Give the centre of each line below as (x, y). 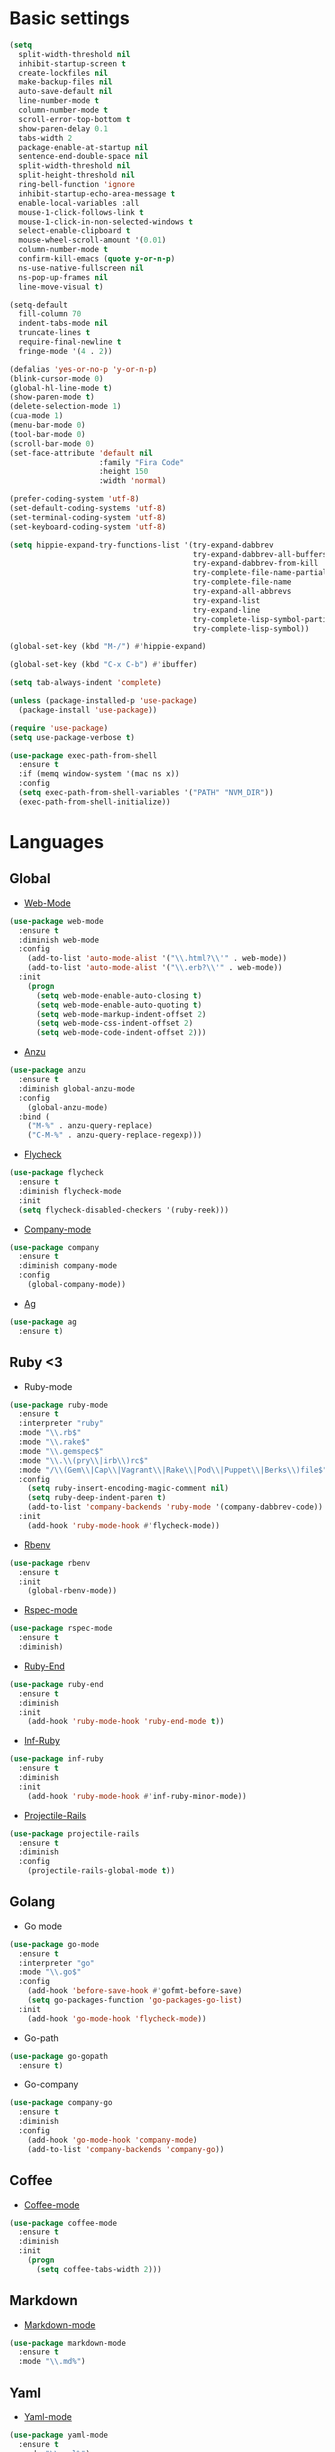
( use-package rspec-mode (61, 1628)
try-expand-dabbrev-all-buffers (260, 554)
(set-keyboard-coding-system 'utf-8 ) (88, 527)
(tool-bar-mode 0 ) (47, 434)
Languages (56, 842)
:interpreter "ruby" (61, 1423)
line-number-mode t (59, 101)
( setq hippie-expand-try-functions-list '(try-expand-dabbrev (141, 545)
